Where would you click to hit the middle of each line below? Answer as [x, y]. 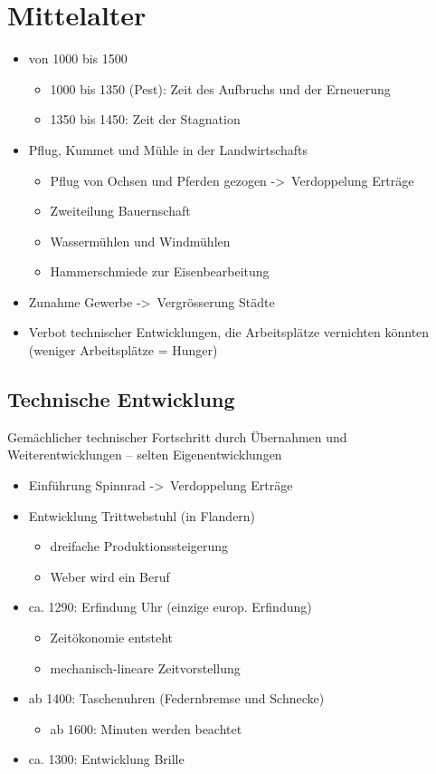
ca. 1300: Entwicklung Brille [106, 759]
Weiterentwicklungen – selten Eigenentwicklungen [145, 455]
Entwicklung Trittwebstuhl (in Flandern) [142, 515]
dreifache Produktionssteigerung [139, 546]
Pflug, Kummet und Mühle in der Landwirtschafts [168, 149]
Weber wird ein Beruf [110, 576]
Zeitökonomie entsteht [111, 638]
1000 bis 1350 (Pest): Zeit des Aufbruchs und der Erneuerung [220, 88]
